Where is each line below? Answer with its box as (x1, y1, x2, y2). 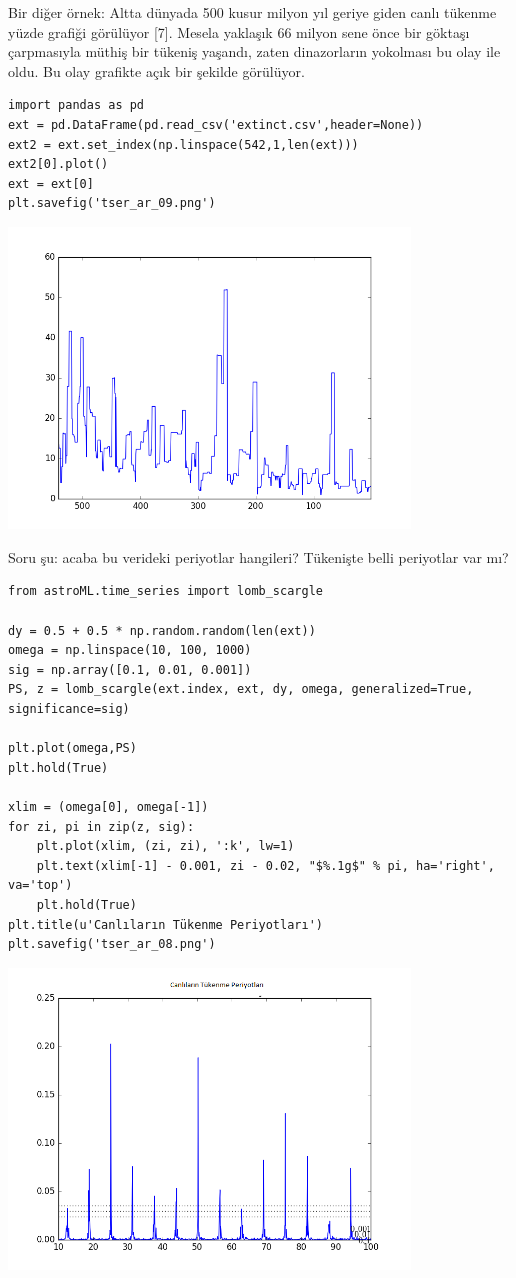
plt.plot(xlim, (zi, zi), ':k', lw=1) (36, 839, 295, 854)
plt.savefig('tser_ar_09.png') (8, 196, 216, 211)
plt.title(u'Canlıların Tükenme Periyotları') (8, 917, 323, 932)
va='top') (8, 878, 73, 893)
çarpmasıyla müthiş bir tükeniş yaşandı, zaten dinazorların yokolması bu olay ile (8, 41, 501, 62)
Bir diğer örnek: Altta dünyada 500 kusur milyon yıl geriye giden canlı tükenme (8, 2, 497, 22)
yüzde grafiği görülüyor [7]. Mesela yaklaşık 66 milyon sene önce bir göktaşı (8, 21, 470, 42)
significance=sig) (8, 702, 130, 717)
